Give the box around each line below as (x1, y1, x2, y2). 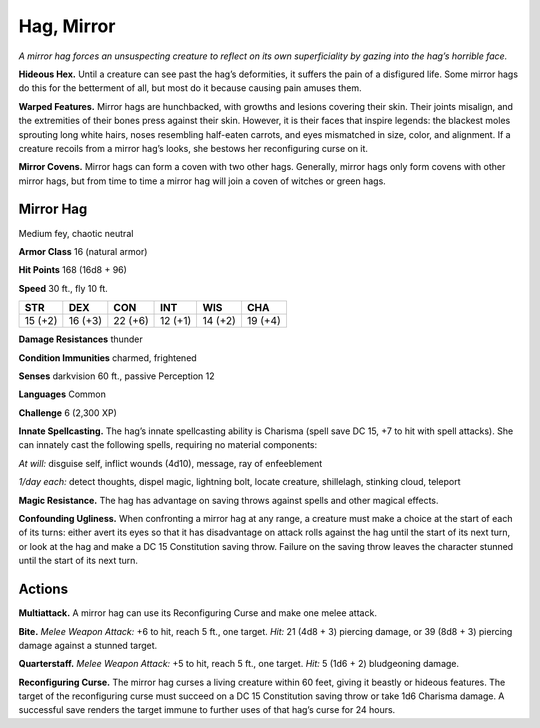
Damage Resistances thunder (18, 333, 144, 345)
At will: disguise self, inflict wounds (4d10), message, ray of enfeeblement (18, 457, 323, 469)
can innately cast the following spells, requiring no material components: (18, 439, 318, 451)
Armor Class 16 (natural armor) (18, 245, 148, 257)
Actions (18, 581, 69, 598)
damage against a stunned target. (18, 639, 158, 651)
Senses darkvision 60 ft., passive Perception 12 (18, 370, 215, 382)
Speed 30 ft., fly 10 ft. (18, 282, 109, 294)
